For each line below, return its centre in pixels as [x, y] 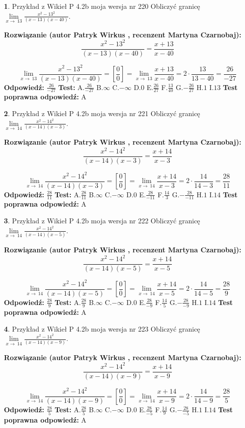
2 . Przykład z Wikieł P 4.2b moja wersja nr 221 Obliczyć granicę [102, 113]
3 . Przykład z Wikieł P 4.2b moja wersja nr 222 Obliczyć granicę [102, 221]
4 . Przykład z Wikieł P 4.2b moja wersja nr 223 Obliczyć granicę [102, 328]
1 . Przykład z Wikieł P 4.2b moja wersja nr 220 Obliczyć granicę [102, 6]
